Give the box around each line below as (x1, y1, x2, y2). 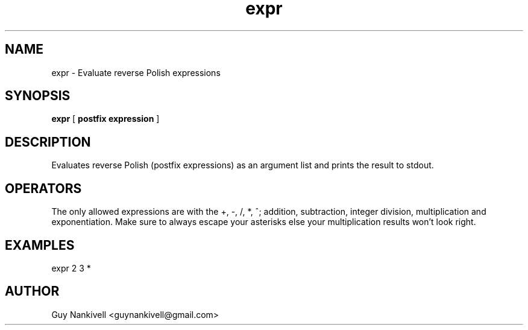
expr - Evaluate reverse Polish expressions (51, 67, 221, 78)
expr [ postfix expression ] (51, 113, 160, 124)
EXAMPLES (5, 237, 75, 253)
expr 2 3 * (51, 262, 91, 273)
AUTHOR (5, 284, 60, 299)
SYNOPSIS (5, 88, 71, 104)
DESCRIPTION (5, 134, 91, 150)
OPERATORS (5, 180, 82, 196)
